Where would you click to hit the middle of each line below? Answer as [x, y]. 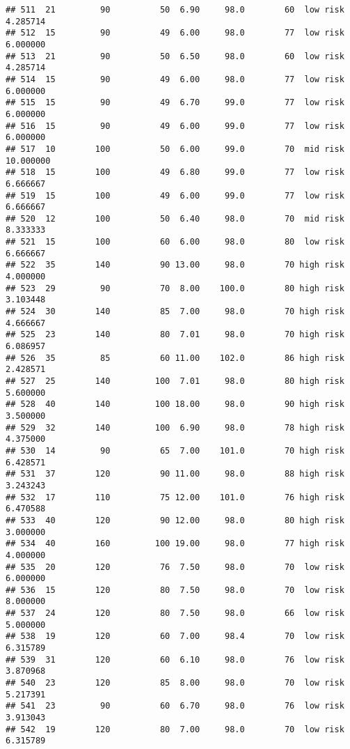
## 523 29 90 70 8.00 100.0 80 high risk [175, 288]
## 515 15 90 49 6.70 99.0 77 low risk [175, 103]
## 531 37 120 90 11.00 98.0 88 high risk [175, 474]
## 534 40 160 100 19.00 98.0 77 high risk [175, 544]
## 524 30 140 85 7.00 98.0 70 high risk [175, 312]
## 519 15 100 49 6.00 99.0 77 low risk [175, 195]
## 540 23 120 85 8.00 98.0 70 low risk [175, 683]
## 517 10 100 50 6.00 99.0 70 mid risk [175, 149]
